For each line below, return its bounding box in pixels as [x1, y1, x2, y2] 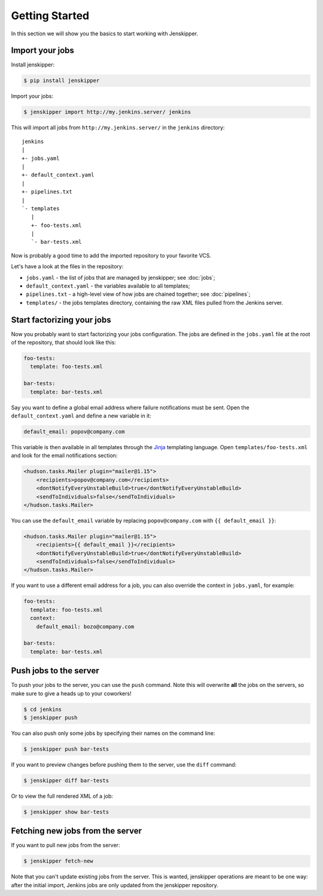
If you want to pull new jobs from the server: [11, 841, 120, 849]
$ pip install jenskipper [23, 77, 100, 84]
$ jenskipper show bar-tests [23, 809, 109, 815]
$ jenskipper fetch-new [23, 858, 94, 865]
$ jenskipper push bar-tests [23, 746, 109, 753]
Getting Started [11, 9, 90, 22]
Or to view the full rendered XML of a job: [11, 792, 114, 800]
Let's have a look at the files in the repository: [11, 263, 124, 270]
